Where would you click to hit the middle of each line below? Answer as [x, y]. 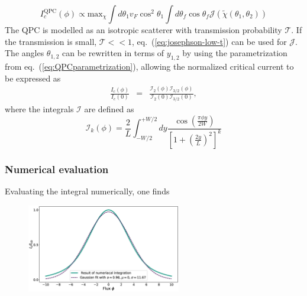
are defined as [109, 108]
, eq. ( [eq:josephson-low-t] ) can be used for [209, 41]
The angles [25, 53]
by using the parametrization [235, 53]
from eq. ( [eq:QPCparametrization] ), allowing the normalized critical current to [149, 66]
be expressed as [33, 78]
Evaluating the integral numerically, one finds [87, 191]
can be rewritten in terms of [113, 53]
